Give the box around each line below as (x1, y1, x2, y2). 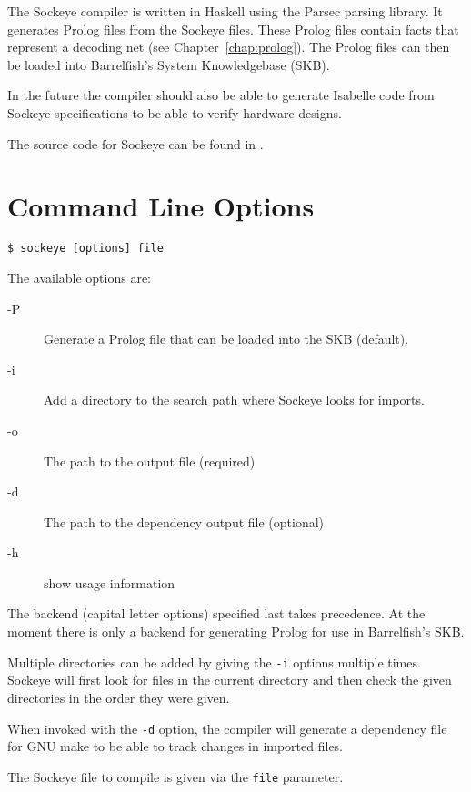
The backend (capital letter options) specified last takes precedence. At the (7, 604, 426, 623)
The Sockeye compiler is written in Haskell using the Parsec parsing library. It (7, 2, 443, 20)
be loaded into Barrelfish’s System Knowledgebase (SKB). (7, 55, 330, 74)
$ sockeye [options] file (7, 242, 164, 256)
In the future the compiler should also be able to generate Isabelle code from (7, 85, 435, 105)
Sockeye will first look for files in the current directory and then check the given (7, 670, 452, 689)
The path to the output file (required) (44, 451, 256, 470)
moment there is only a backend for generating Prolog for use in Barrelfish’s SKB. (7, 622, 465, 641)
